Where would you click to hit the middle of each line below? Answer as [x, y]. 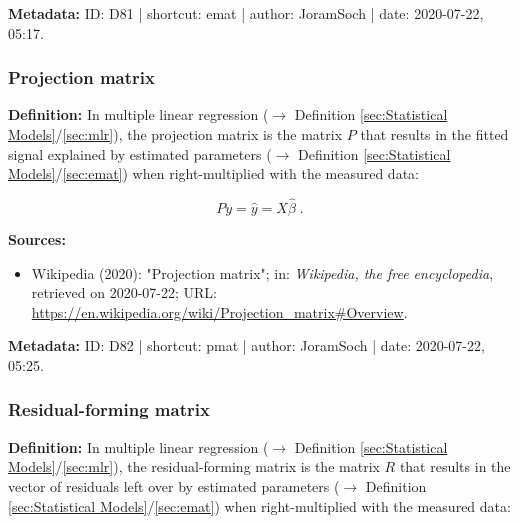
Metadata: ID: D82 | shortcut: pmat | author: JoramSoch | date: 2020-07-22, [246, 345]
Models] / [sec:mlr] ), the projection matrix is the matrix [175, 134]
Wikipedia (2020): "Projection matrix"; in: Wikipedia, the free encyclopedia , [262, 272]
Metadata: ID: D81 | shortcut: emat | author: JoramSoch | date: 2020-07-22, [246, 13]
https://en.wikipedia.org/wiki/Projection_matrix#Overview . [219, 311]
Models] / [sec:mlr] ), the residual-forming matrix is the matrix [194, 466]
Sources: [37, 239]
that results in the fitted [434, 134]
